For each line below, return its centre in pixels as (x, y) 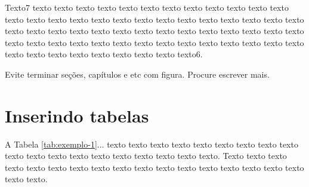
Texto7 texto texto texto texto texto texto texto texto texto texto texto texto (147, 7)
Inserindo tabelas (77, 115)
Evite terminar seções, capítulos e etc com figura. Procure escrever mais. (137, 74)
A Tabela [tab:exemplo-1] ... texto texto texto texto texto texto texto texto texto (152, 144)
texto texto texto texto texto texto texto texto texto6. (104, 54)
